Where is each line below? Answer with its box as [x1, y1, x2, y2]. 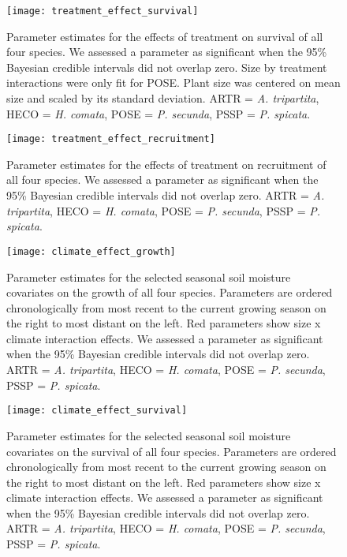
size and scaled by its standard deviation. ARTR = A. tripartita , [6, 90, 319, 107]
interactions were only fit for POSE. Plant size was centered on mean [6, 74, 341, 91]
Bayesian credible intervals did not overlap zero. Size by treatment [6, 58, 327, 75]
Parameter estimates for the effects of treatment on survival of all [6, 28, 323, 44]
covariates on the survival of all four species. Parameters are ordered [6, 443, 337, 459]
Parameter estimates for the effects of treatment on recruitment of [6, 155, 326, 172]
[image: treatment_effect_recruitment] [6, 133, 215, 145]
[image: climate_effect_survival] [6, 405, 188, 417]
